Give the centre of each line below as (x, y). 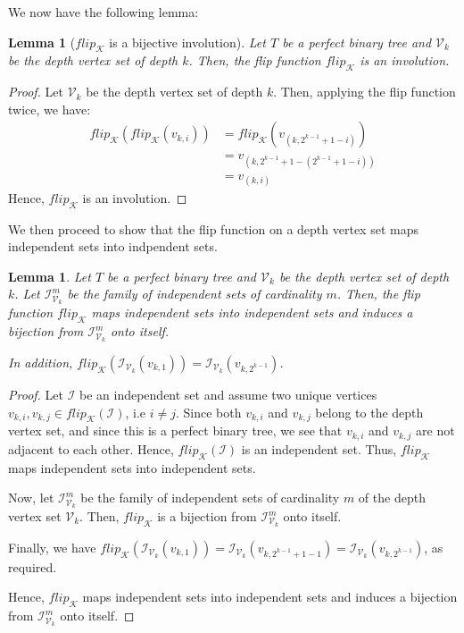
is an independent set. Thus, (319, 448)
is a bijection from (207, 516)
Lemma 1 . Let (50, 276)
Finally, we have (52, 547)
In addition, (41, 362)
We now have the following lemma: (104, 12)
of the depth (392, 498)
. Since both (209, 412)
